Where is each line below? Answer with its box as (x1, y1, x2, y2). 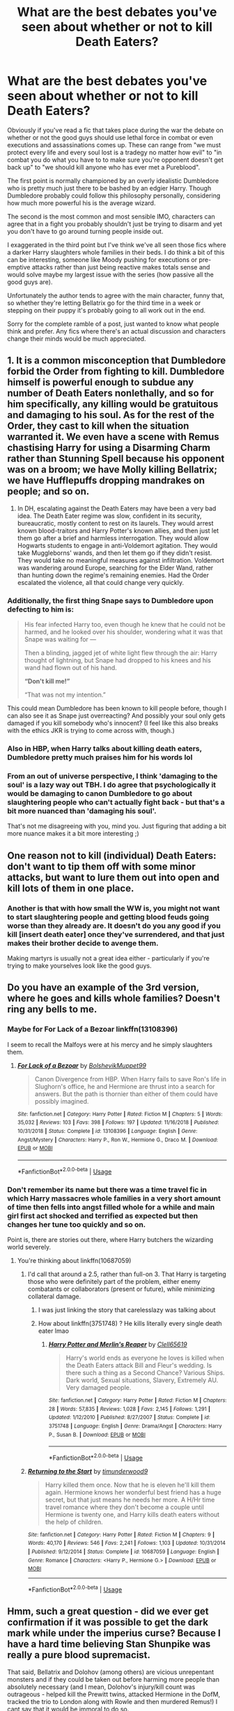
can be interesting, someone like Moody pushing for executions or (7, 255, 197, 264)
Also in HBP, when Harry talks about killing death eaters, (7, 743, 202, 753)
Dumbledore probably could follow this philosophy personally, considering (7, 191, 221, 200)
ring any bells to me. (7, 1003, 97, 1016)
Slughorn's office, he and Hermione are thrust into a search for (34, 1082, 215, 1090)
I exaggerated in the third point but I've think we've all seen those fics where (7, 240, 226, 249)
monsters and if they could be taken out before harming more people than (7, 1675, 220, 1683)
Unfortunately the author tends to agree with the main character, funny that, (7, 291, 225, 299)
